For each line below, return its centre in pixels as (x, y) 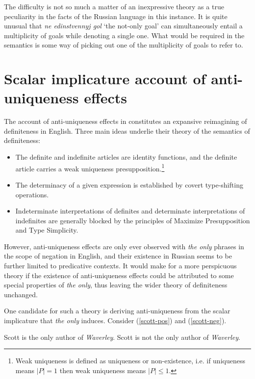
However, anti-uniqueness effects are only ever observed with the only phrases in (124, 246)
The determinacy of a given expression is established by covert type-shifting (129, 184)
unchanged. (21, 294)
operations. (32, 194)
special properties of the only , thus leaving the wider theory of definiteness (116, 285)
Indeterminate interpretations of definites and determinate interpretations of (130, 211)
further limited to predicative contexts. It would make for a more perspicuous (120, 266)
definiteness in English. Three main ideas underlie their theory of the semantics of (127, 130)
